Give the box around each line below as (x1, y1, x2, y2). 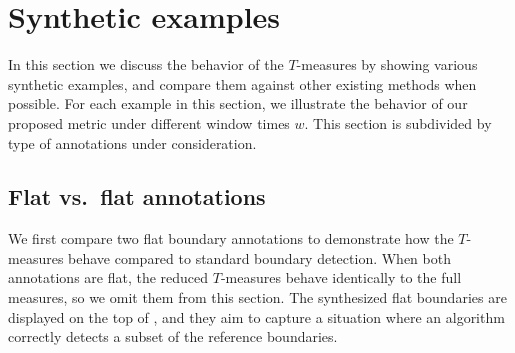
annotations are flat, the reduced (8, 267, 209, 288)
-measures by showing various (296, 54, 478, 75)
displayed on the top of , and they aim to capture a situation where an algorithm (8, 306, 505, 327)
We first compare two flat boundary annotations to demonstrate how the (8, 228, 454, 249)
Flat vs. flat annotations (8, 181, 266, 212)
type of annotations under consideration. (8, 132, 257, 153)
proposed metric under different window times (8, 112, 290, 133)
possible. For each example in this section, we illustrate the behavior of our (8, 93, 468, 114)
